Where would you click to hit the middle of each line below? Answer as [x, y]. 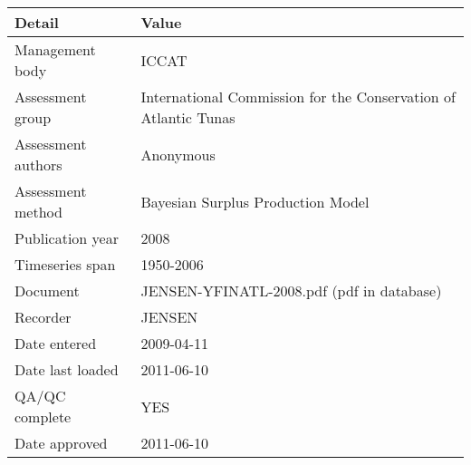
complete [43, 417]
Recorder [43, 317]
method [38, 212]
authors [38, 165]
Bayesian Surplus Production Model [255, 201]
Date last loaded [67, 369]
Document [47, 291]
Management [55, 49]
